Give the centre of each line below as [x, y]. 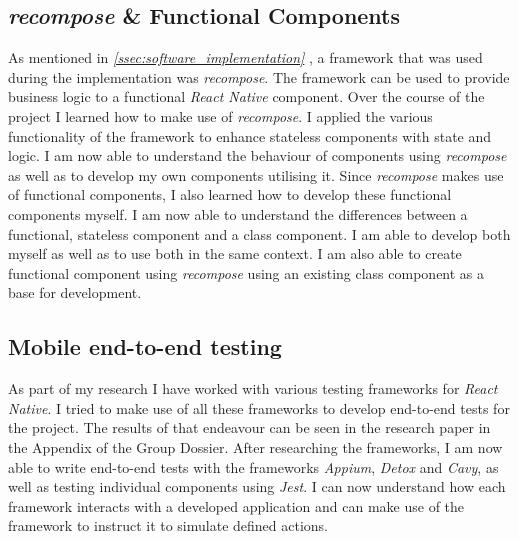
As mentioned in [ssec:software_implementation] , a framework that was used [245, 57]
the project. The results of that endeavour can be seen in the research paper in [249, 427]
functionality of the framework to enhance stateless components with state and [250, 135]
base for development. [75, 292]
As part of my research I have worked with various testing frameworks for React [253, 388]
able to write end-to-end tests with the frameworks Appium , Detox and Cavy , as [253, 466]
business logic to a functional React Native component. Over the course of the [246, 96]
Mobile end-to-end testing [145, 346]
